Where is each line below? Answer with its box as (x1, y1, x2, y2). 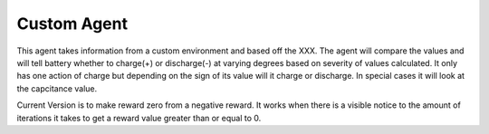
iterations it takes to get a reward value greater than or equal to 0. (16, 112, 262, 123)
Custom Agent (16, 14, 129, 33)
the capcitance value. (16, 82, 98, 94)
